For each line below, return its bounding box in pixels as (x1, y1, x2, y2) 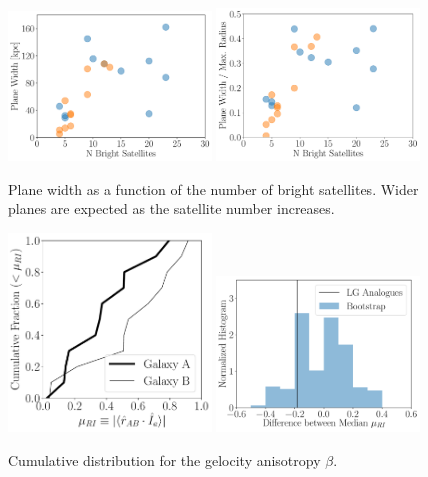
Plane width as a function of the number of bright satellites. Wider (8, 178, 419, 199)
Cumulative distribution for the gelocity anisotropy (8, 449, 321, 470)
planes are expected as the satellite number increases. (8, 198, 335, 219)
